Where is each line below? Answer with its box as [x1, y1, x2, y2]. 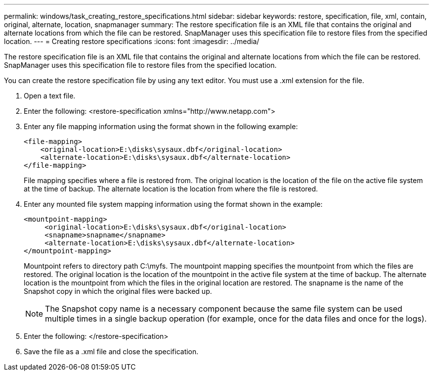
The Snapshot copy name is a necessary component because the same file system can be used [45, 304, 402, 314]
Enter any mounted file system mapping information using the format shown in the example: [24, 200, 323, 208]
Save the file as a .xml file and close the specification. [24, 347, 199, 356]
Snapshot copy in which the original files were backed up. [24, 287, 212, 295]
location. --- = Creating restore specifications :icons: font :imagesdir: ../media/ [4, 37, 260, 46]
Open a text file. [24, 92, 76, 100]
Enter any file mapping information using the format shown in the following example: [24, 122, 298, 131]
